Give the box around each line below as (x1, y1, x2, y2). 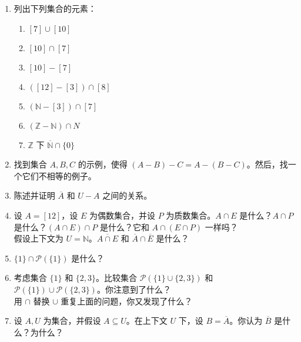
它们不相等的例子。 (22, 169, 96, 182)
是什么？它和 (99, 220, 149, 233)
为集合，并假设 (43, 314, 101, 327)
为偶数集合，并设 (89, 209, 155, 221)
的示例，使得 (78, 158, 128, 170)
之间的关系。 (102, 189, 152, 202)
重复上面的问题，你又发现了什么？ (61, 294, 193, 307)
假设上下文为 (14, 232, 63, 244)
